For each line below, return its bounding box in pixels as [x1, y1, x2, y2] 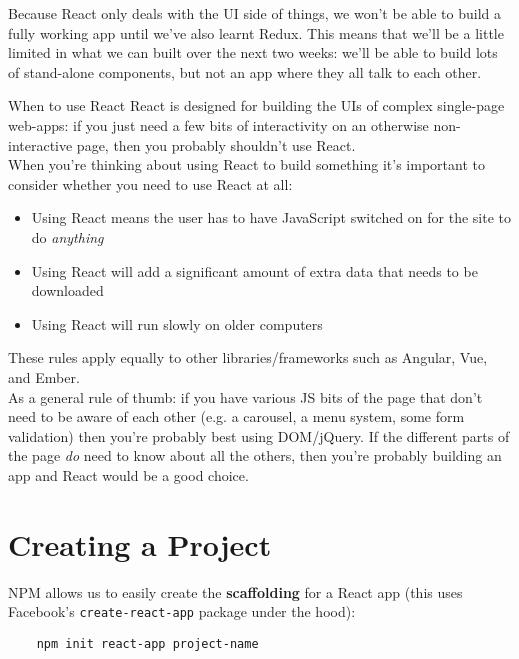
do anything [31, 226, 104, 247]
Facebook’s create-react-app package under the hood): [8, 601, 356, 622]
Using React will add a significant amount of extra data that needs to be [31, 260, 478, 281]
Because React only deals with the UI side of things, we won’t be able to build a [8, 3, 501, 23]
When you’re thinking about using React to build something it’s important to [8, 154, 485, 175]
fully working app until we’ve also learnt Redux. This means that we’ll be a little [8, 22, 504, 43]
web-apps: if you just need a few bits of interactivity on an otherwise [8, 114, 429, 135]
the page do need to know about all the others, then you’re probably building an [8, 445, 502, 466]
